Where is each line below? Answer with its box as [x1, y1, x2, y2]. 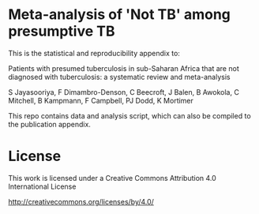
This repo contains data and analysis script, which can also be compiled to [8, 111, 251, 120]
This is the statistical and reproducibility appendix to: [8, 48, 180, 58]
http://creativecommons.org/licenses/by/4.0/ [8, 197, 154, 206]
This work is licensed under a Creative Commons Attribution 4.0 [8, 173, 217, 182]
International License [8, 182, 77, 191]
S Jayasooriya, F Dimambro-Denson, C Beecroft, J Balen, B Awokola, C [8, 87, 239, 96]
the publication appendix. [8, 119, 91, 129]
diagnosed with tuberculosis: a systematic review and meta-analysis [8, 72, 231, 81]
